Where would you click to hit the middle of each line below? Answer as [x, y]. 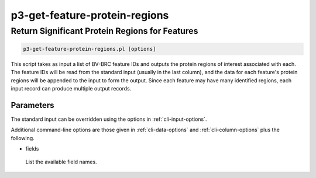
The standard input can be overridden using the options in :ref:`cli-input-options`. [109, 119]
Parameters [32, 105]
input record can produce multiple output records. [71, 88]
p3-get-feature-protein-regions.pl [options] [90, 49]
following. [23, 138]
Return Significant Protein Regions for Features [104, 31]
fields [32, 149]
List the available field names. [61, 162]
